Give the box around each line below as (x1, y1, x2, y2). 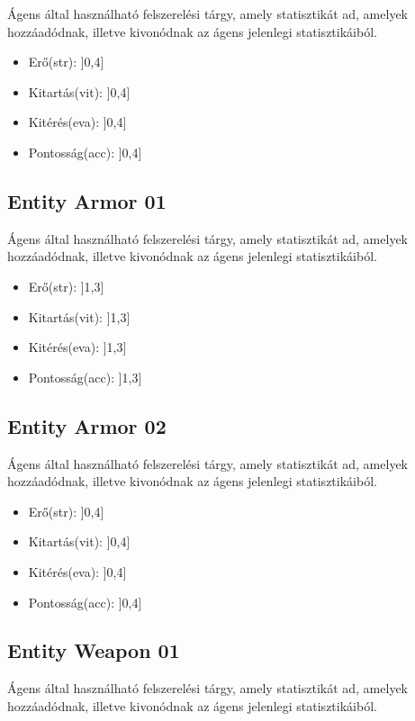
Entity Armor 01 (7, 186, 167, 214)
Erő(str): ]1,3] (28, 276, 104, 295)
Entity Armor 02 (7, 411, 167, 439)
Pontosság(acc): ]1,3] (28, 367, 142, 386)
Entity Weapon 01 (7, 636, 180, 664)
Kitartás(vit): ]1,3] (28, 307, 131, 326)
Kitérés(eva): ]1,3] (28, 338, 127, 356)
